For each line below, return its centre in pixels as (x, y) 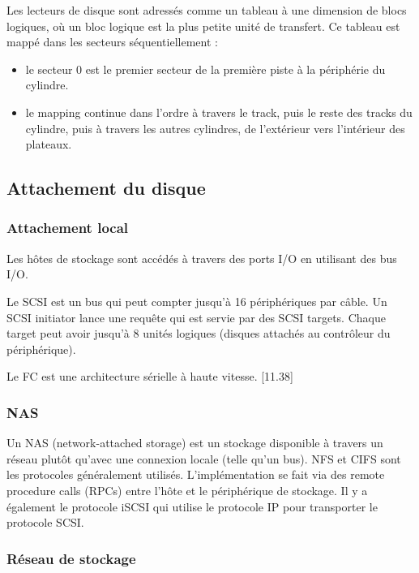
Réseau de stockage (71, 558)
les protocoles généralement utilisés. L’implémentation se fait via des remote (196, 474)
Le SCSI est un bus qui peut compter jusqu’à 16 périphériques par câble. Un (197, 301)
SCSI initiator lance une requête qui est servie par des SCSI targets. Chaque (196, 317)
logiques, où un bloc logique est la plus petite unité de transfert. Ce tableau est (203, 26)
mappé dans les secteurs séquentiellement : (112, 42)
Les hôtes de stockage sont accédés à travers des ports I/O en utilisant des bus (202, 258)
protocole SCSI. (45, 522)
